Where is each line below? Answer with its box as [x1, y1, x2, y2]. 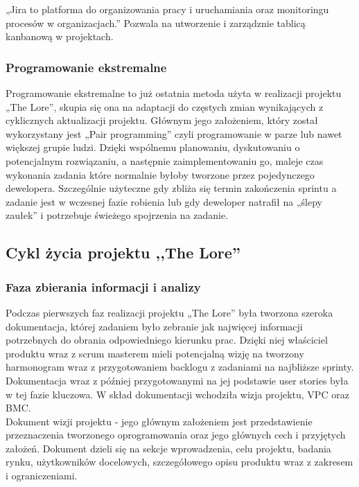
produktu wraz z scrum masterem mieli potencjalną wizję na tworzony [6, 346, 304, 360]
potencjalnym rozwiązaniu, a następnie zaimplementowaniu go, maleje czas [6, 153, 324, 168]
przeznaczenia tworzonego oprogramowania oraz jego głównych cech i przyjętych [6, 427, 346, 442]
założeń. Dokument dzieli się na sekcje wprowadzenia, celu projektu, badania [6, 441, 331, 455]
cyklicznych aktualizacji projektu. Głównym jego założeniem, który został [6, 113, 318, 127]
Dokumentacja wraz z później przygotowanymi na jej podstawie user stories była [6, 373, 349, 387]
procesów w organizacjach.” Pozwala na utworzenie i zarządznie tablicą [6, 15, 306, 30]
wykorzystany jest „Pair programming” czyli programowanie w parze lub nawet [6, 126, 342, 141]
